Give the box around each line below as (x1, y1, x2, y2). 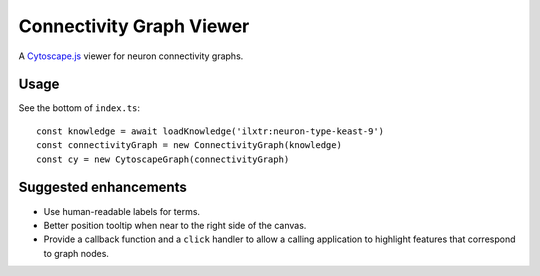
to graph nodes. (43, 247, 110, 259)
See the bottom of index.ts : (18, 102, 140, 114)
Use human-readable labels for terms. (43, 205, 200, 217)
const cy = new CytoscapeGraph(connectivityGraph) (36, 153, 290, 165)
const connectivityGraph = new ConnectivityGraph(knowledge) (36, 140, 342, 151)
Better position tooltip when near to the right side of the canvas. (43, 219, 307, 231)
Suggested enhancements (18, 179, 187, 196)
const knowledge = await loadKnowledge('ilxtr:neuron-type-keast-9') (36, 125, 385, 137)
